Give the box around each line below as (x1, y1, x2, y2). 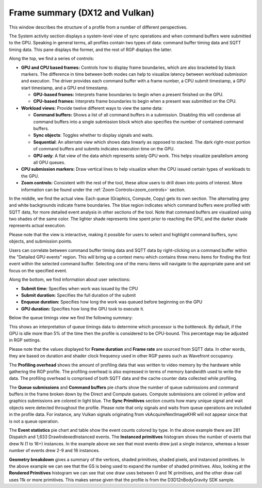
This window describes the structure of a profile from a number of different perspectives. (9, 24, 188, 30)
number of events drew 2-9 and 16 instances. (9, 448, 100, 454)
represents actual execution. (9, 223, 66, 228)
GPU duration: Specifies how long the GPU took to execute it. (21, 306, 145, 311)
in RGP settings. (9, 337, 41, 343)
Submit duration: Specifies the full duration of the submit (21, 293, 136, 298)
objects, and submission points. (9, 238, 73, 244)
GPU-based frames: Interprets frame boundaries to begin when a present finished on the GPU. (33, 92, 224, 98)
